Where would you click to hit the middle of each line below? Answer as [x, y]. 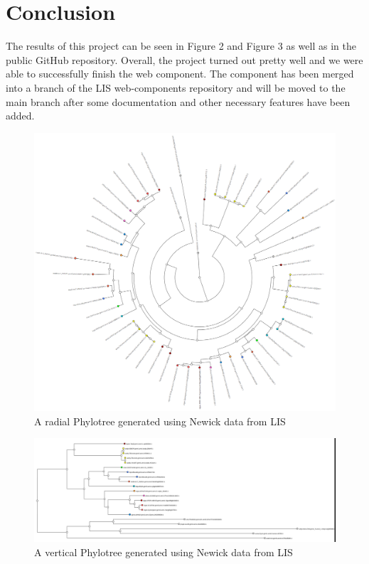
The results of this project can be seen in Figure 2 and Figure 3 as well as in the [181, 46]
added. [20, 116]
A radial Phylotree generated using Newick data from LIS [160, 421]
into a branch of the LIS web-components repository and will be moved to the [176, 87]
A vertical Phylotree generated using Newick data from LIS [164, 552]
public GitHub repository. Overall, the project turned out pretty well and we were [184, 59]
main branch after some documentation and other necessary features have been [178, 101]
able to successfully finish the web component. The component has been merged [180, 74]
